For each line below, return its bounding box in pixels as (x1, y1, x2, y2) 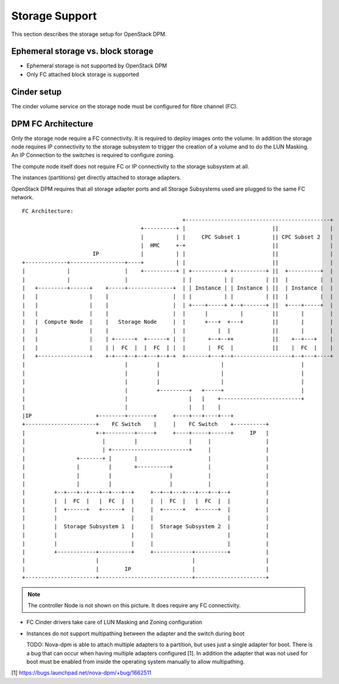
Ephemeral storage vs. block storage (11, 46, 154, 57)
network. (11, 194, 34, 201)
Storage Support (11, 9, 97, 23)
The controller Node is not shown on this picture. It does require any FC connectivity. (27, 601, 241, 609)
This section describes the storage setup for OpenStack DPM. (11, 30, 167, 38)
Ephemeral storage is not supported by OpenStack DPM (26, 62, 167, 69)
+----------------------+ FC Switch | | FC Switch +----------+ (22, 421, 270, 428)
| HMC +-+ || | (140, 242, 334, 249)
